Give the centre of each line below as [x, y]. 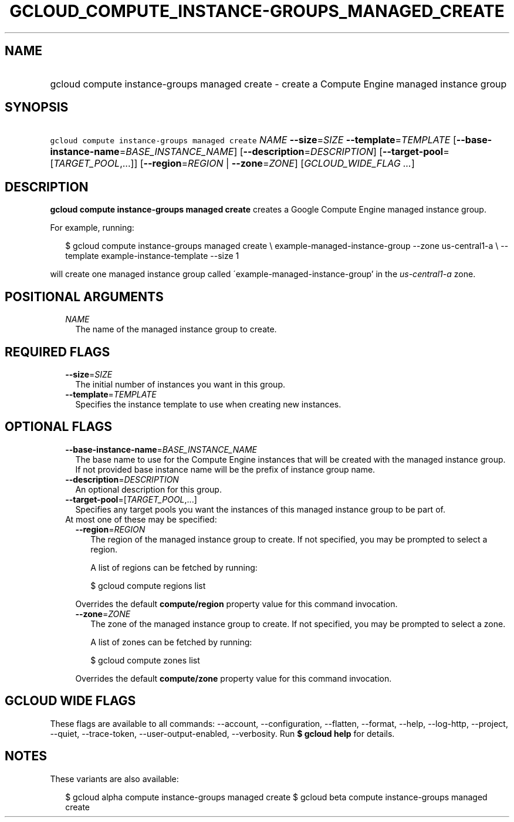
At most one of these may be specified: [141, 519]
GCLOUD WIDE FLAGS [70, 701]
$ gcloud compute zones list [145, 660]
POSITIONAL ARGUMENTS [84, 297]
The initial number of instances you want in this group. [180, 384]
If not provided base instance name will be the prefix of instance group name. [225, 469]
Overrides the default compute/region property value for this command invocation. [236, 604]
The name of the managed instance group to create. [176, 329]
